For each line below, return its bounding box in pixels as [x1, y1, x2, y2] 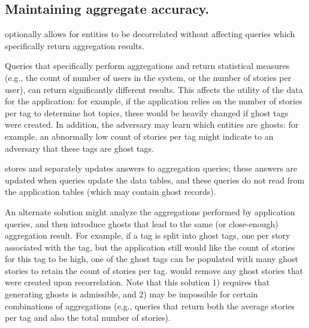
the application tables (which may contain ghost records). [5, 185, 216, 198]
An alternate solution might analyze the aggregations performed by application [5, 205, 295, 218]
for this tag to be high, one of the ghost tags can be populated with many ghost [5, 252, 298, 265]
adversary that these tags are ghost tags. [5, 142, 154, 154]
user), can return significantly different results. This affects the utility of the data [5, 83, 303, 95]
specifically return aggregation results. [5, 39, 144, 52]
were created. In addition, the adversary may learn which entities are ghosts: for [5, 118, 299, 131]
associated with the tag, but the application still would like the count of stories [5, 240, 295, 253]
